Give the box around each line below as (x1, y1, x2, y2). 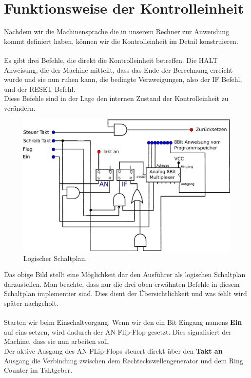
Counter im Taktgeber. (4, 365, 73, 375)
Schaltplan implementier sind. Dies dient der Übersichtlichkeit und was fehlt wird (4, 288, 247, 298)
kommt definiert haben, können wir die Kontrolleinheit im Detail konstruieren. (4, 36, 238, 46)
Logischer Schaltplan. (23, 253, 87, 263)
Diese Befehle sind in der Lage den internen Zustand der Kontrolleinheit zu (4, 93, 229, 103)
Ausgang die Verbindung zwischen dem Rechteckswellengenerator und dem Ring (4, 355, 243, 365)
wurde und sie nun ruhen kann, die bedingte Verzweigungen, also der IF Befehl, (4, 74, 242, 84)
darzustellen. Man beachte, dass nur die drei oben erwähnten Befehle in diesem (4, 279, 240, 289)
